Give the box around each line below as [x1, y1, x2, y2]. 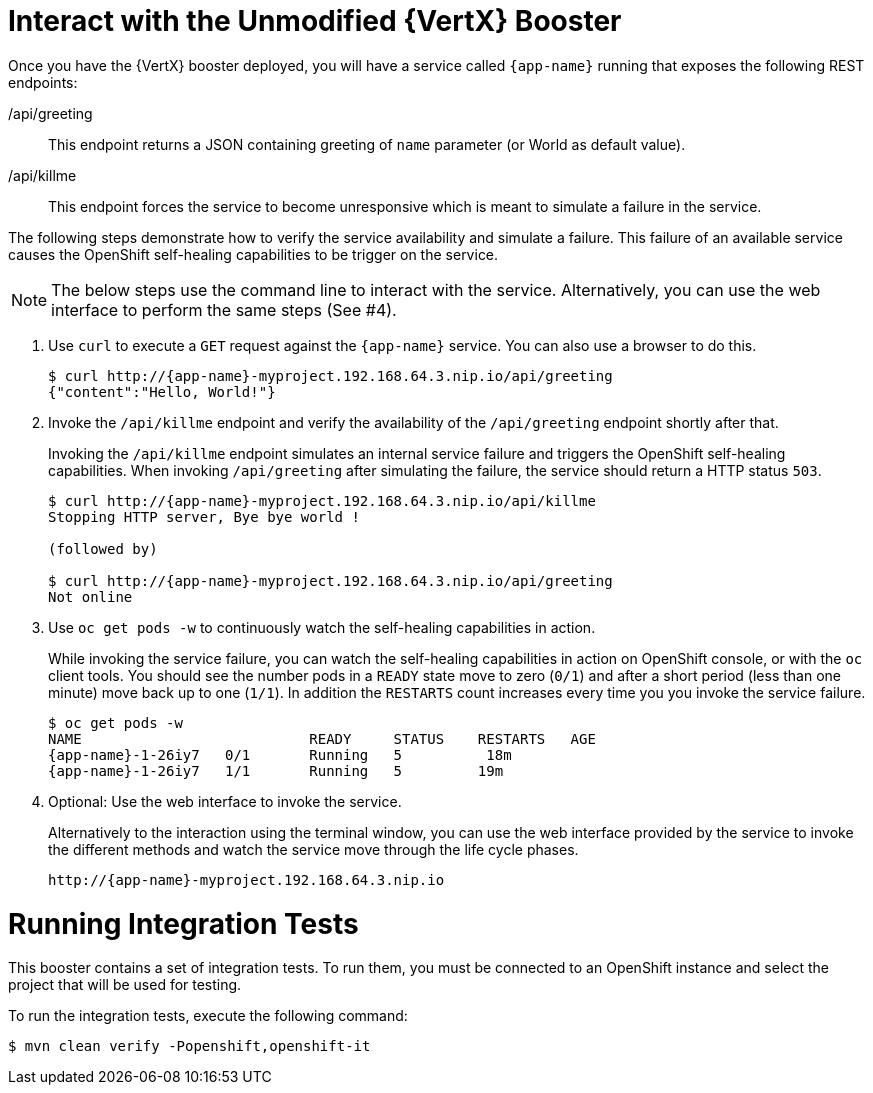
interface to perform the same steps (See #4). [51, 299, 397, 320]
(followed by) [48, 540, 158, 557]
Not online [48, 588, 133, 605]
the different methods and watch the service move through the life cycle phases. [48, 840, 579, 858]
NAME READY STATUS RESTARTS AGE [48, 730, 596, 747]
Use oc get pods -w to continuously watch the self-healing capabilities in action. [48, 618, 596, 636]
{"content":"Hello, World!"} [48, 383, 276, 400]
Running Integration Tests [8, 906, 359, 941]
